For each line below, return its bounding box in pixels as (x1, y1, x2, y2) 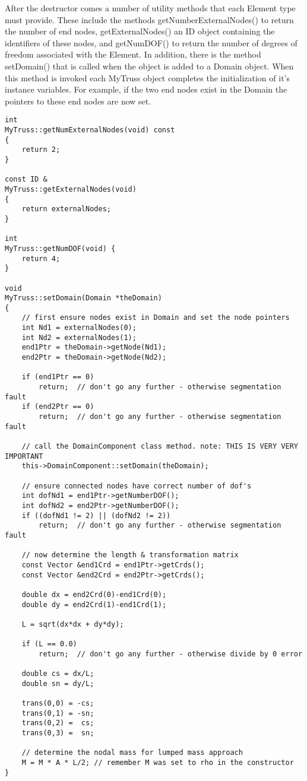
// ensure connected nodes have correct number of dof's (21, 481, 252, 490)
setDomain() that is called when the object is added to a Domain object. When (5, 59, 294, 72)
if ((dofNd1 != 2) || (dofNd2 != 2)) (21, 511, 171, 520)
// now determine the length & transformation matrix (21, 551, 239, 560)
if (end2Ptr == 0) (21, 402, 94, 411)
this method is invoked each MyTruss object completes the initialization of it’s (5, 71, 290, 84)
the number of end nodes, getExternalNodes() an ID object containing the (5, 25, 275, 37)
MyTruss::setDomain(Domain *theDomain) (5, 294, 162, 303)
